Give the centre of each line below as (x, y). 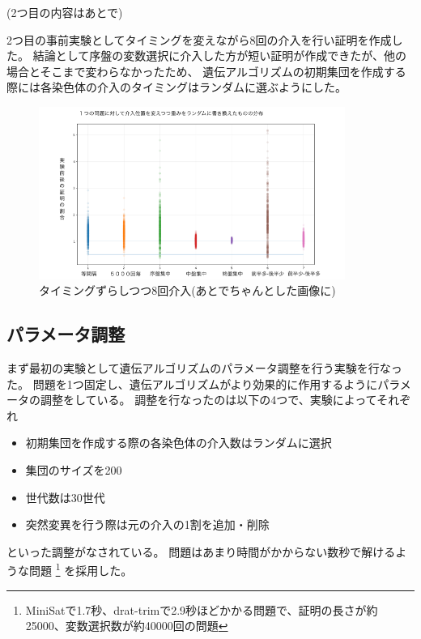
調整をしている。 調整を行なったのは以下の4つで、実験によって (208, 400)
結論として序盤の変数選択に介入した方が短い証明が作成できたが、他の (219, 55)
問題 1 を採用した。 (81, 569)
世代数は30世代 (65, 497)
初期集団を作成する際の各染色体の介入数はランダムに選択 (179, 443)
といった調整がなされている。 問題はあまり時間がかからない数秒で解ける (201, 551)
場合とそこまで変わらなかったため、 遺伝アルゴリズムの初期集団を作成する (206, 71)
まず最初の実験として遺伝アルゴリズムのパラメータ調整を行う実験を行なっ (204, 367)
